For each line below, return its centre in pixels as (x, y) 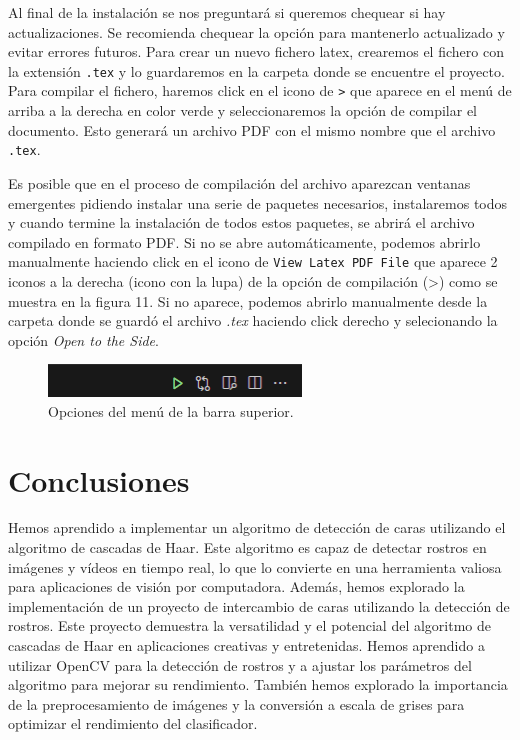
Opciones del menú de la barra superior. (171, 410)
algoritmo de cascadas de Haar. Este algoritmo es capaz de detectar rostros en (247, 547)
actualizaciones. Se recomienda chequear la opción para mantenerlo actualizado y (256, 31)
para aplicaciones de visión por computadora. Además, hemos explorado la (236, 586)
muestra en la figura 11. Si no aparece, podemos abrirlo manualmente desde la (248, 300)
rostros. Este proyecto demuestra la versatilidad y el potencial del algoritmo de (250, 625)
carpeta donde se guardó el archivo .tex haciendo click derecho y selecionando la (253, 320)
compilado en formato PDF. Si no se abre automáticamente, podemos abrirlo (244, 241)
